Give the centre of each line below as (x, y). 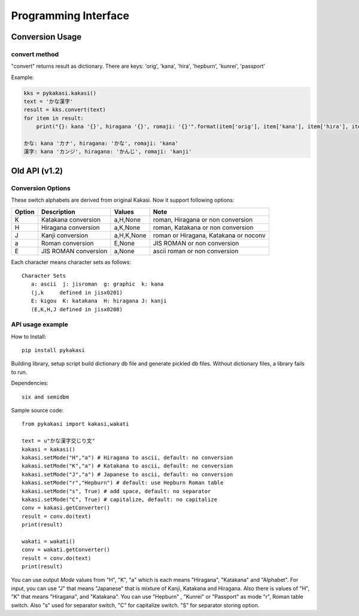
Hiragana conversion (70, 227)
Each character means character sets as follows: (71, 262)
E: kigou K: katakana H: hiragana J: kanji (99, 301)
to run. (19, 372)
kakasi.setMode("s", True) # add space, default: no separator (116, 491)
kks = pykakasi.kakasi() (60, 93)
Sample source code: (37, 410)
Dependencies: (30, 383)
